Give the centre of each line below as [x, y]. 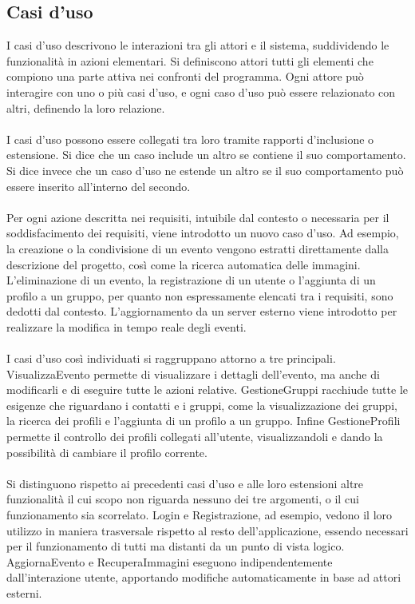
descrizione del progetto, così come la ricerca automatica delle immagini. [184, 264]
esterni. [24, 592]
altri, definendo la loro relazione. [86, 107]
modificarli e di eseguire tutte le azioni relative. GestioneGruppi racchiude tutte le [207, 389]
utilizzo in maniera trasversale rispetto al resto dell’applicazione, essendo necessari [207, 530]
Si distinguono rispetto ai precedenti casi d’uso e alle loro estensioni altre [185, 483]
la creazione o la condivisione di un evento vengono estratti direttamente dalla [198, 248]
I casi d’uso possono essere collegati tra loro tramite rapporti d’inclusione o [190, 139]
